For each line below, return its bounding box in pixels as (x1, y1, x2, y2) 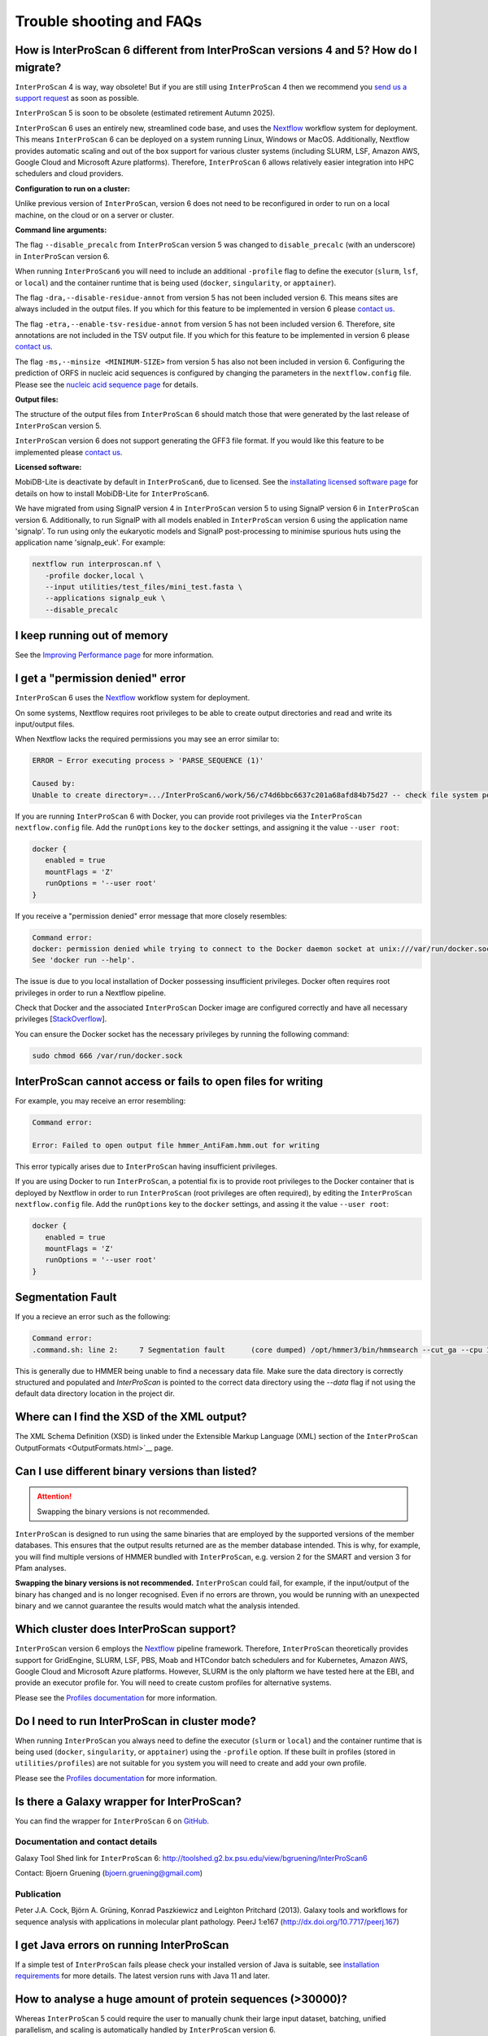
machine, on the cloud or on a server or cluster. (15, 210, 175, 220)
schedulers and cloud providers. (15, 169, 124, 178)
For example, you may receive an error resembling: (15, 1096, 186, 1106)
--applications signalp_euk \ (45, 594, 166, 603)
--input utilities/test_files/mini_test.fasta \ (45, 582, 243, 592)
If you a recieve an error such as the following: (15, 1312, 171, 1322)
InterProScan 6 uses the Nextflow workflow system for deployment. (15, 693, 251, 703)
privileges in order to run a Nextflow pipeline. (15, 988, 167, 998)
